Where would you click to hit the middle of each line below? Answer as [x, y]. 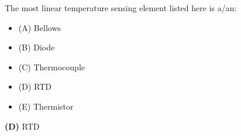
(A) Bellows [40, 27]
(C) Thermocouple [52, 67]
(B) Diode [37, 47]
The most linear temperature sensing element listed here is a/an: [121, 8]
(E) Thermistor [46, 106]
